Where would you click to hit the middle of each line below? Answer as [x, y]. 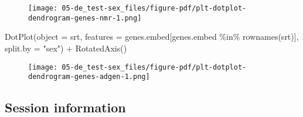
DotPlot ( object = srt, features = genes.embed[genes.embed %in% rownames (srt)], [152, 37]
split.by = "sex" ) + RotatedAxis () [66, 48]
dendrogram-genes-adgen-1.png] [89, 77]
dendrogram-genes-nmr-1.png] [85, 18]
